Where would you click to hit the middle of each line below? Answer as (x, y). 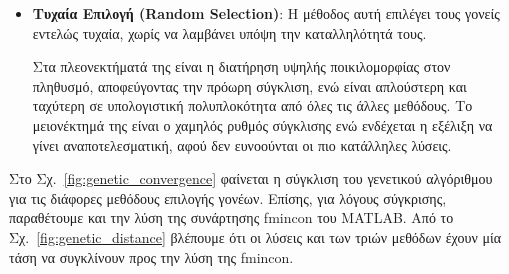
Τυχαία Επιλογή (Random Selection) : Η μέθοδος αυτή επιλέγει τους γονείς (266, 13)
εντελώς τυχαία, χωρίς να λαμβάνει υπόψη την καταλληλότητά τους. (229, 32)
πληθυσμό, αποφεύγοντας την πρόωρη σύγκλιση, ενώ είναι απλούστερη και (249, 85)
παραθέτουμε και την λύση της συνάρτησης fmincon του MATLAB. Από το (231, 217)
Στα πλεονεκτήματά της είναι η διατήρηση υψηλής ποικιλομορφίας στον (241, 66)
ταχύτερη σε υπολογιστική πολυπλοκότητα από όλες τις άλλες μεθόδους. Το (252, 105)
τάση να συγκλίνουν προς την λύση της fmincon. (151, 256)
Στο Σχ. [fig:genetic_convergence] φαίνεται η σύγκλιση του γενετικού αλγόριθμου (251, 178)
